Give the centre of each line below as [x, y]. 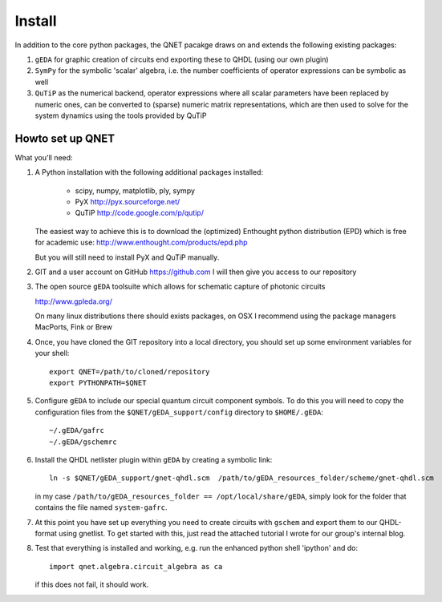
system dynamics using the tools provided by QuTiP [121, 115]
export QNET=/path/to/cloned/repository [130, 372]
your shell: [52, 354]
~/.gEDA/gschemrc [83, 442]
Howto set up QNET [65, 138]
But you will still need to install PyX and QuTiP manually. [127, 257]
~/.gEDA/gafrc [77, 430]
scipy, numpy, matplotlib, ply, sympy [135, 190]
